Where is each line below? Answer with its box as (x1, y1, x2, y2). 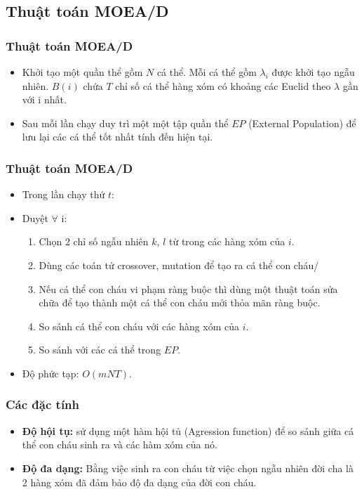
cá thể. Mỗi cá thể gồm (156, 65, 257, 79)
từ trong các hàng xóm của (169, 234, 285, 249)
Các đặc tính (6, 396, 80, 413)
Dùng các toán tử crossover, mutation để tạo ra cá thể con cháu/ (39, 257, 319, 272)
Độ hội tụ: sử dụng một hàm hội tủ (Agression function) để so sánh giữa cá (22, 423, 354, 438)
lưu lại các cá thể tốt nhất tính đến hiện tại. (22, 129, 213, 144)
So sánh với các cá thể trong (39, 342, 161, 357)
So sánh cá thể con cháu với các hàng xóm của (39, 318, 240, 333)
